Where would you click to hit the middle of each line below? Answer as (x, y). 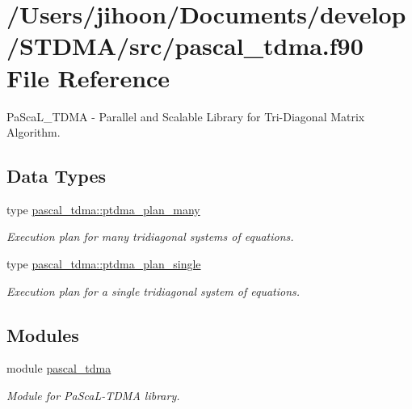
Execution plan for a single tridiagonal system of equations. (153, 291)
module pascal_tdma (59, 368)
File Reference (88, 77)
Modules (43, 334)
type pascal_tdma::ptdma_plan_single (104, 264)
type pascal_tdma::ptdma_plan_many (103, 209)
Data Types (56, 176)
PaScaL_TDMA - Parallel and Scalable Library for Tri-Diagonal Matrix (186, 116)
